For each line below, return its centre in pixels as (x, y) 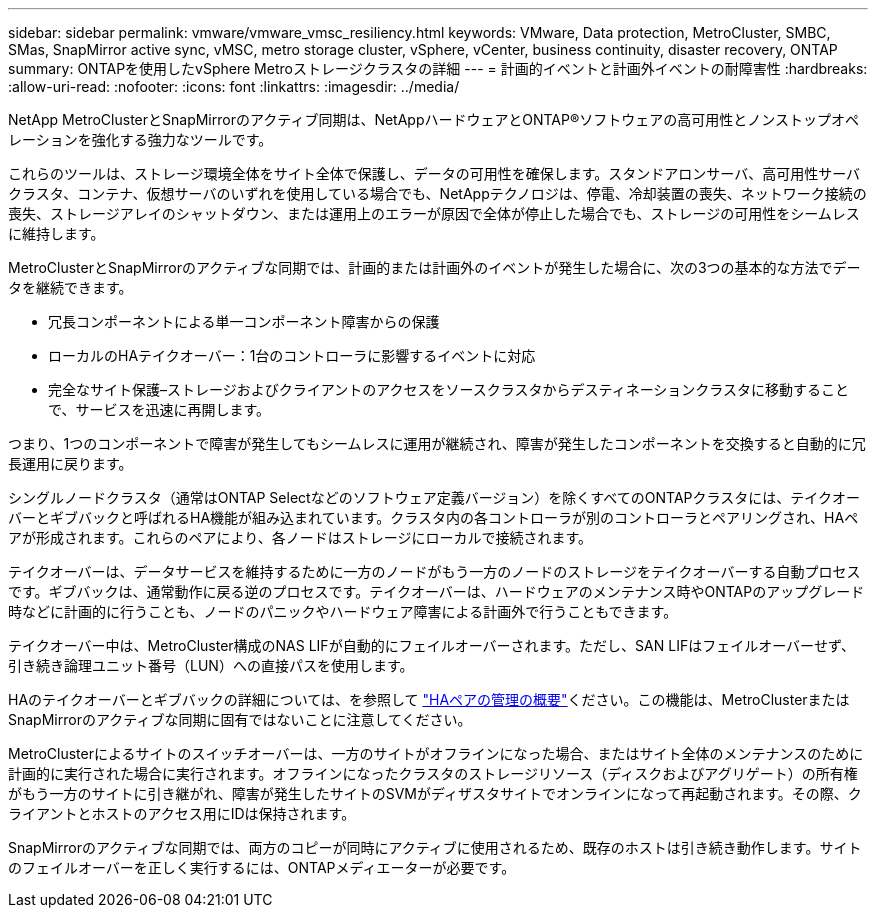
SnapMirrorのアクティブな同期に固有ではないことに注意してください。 (240, 719)
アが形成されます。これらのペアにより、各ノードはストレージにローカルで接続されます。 (300, 537)
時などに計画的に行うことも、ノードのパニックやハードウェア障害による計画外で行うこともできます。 (343, 611)
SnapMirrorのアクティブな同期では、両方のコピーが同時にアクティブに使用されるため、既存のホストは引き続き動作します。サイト (435, 847)
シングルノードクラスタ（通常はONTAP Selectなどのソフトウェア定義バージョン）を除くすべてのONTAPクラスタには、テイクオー (434, 497)
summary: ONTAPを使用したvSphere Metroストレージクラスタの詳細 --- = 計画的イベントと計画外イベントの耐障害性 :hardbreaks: (438, 68)
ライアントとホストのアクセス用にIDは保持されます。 (182, 813)
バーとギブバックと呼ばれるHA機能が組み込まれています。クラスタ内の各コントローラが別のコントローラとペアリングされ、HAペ (433, 517)
